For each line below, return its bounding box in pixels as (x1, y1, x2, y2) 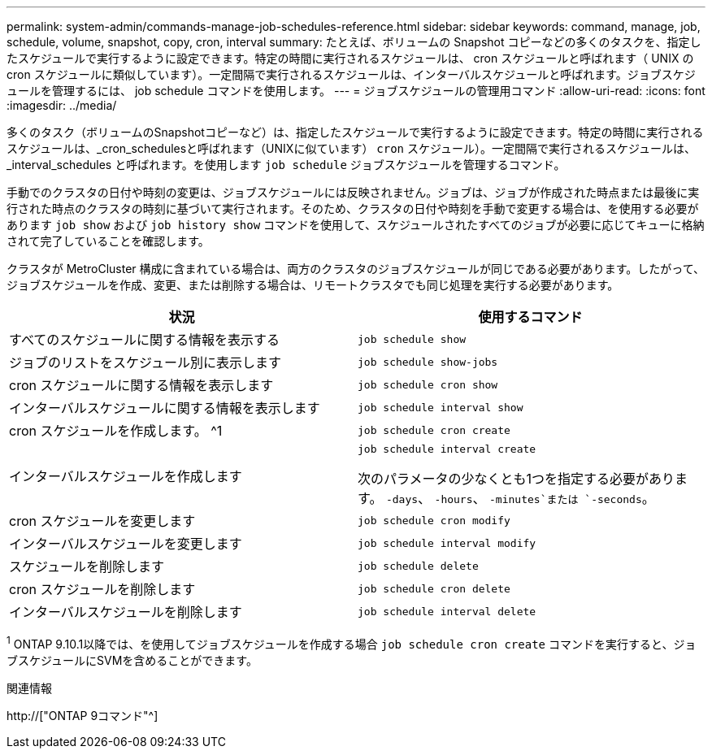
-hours (434, 493, 473, 506)
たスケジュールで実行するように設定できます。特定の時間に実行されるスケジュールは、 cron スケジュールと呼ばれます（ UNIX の (7, 51, 694, 65)
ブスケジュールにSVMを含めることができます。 (7, 653, 258, 667)
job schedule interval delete (358, 605, 536, 618)
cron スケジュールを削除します (9, 581, 196, 597)
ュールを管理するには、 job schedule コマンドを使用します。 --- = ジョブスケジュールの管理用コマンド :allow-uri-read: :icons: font (7, 84, 705, 98)
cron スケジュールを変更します (9, 513, 196, 529)
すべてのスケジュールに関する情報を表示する (9, 332, 280, 348)
